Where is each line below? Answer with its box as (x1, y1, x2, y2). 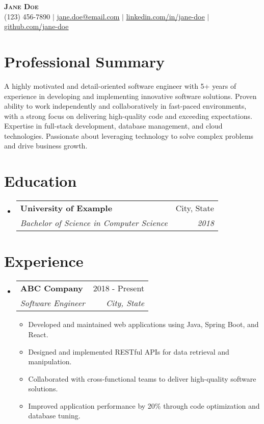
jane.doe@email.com (57, 11, 120, 21)
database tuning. (28, 410, 81, 421)
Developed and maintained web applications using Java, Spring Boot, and (28, 319, 259, 330)
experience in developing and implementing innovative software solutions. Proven (4, 90, 257, 101)
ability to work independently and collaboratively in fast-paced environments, (4, 101, 247, 111)
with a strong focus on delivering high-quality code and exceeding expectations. (4, 110, 252, 121)
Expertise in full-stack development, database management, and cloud (4, 120, 223, 131)
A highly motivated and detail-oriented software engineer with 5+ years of (4, 80, 236, 91)
